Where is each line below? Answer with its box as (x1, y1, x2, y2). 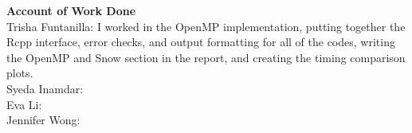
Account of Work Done (6, 2, 136, 18)
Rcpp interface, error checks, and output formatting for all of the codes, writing (6, 33, 395, 50)
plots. (6, 65, 33, 81)
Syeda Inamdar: (6, 80, 84, 96)
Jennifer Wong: (6, 111, 80, 128)
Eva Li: (6, 96, 42, 112)
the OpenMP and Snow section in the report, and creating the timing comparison (6, 49, 406, 65)
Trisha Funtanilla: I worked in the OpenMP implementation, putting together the (6, 18, 406, 34)
